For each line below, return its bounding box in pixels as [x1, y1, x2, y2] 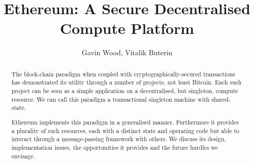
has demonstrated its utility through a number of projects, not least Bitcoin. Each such [11, 78, 242, 87]
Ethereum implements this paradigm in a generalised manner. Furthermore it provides [11, 117, 239, 126]
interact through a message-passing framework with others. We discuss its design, [11, 135, 226, 143]
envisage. [11, 151, 35, 160]
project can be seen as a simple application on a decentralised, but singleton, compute [11, 87, 238, 95]
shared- [211, 95, 231, 103]
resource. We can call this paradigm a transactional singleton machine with [11, 95, 209, 103]
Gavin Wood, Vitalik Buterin [81, 47, 173, 58]
